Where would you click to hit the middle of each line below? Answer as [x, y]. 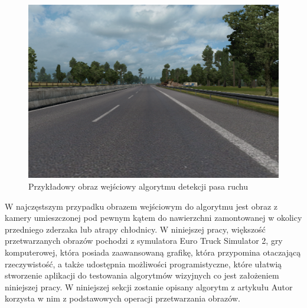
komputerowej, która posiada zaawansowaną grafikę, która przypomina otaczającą [153, 252]
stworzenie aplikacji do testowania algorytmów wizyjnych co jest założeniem [142, 275]
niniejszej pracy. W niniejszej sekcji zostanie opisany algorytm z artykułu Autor [149, 287]
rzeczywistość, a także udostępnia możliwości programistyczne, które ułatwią [143, 264]
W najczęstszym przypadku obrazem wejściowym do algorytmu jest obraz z [141, 206]
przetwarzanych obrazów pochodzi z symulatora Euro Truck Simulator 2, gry [144, 241]
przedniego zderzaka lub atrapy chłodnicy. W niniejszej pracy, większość [135, 229]
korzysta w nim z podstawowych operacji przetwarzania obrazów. [123, 298]
